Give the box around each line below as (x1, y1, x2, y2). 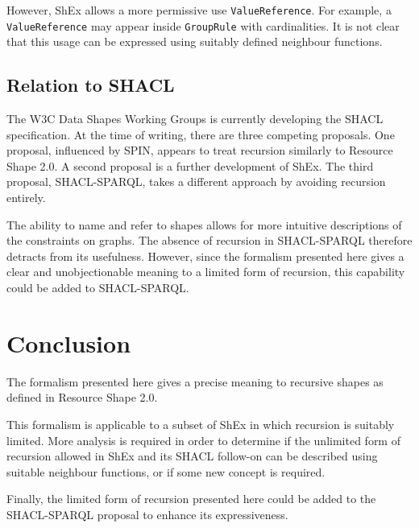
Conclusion (6, 326, 131, 359)
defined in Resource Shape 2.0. (6, 389, 158, 406)
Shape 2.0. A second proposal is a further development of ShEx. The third (6, 157, 374, 174)
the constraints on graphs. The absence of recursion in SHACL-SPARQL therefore (6, 232, 413, 249)
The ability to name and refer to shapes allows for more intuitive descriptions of (6, 216, 402, 233)
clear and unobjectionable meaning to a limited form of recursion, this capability (6, 263, 405, 280)
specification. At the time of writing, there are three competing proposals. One (6, 126, 395, 142)
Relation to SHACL (6, 72, 175, 97)
